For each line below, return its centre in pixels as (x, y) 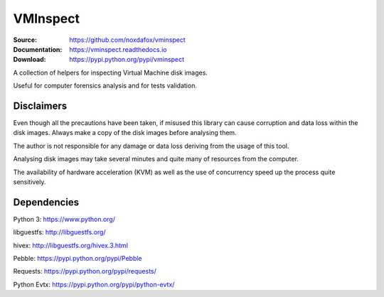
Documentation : (38, 49)
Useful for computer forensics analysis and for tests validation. (105, 86)
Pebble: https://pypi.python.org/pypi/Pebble (78, 259)
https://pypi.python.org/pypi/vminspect (127, 60)
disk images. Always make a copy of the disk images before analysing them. (125, 133)
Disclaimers (40, 106)
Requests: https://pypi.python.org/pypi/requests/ (85, 271)
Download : (30, 60)
